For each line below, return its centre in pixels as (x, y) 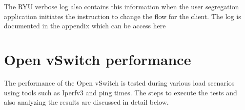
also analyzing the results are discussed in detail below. (86, 102)
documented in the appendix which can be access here (85, 26)
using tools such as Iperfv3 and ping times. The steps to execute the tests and (121, 92)
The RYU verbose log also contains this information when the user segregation (122, 6)
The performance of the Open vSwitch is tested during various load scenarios (119, 82)
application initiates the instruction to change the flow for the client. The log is (122, 16)
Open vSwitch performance (98, 59)
